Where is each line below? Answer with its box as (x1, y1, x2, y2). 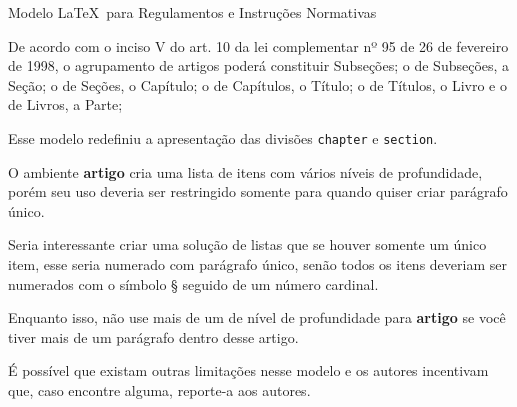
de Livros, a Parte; (8, 94, 123, 115)
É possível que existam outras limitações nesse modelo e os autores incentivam (8, 360, 489, 381)
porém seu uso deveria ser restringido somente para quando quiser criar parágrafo (8, 181, 508, 202)
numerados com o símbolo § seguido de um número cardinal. (8, 273, 379, 294)
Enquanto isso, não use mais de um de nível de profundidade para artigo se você (8, 307, 506, 328)
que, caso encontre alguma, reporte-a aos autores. (8, 379, 311, 400)
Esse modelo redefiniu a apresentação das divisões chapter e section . (8, 127, 438, 148)
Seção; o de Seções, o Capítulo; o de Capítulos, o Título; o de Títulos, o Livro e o (8, 74, 507, 95)
